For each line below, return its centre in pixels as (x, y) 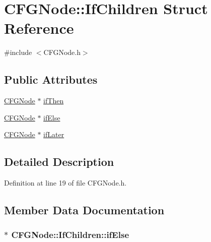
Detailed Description (59, 162)
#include (18, 52)
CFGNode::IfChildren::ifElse (70, 235)
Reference (39, 28)
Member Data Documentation (84, 210)
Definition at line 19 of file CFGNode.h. (65, 183)
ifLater (54, 134)
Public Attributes (51, 79)
